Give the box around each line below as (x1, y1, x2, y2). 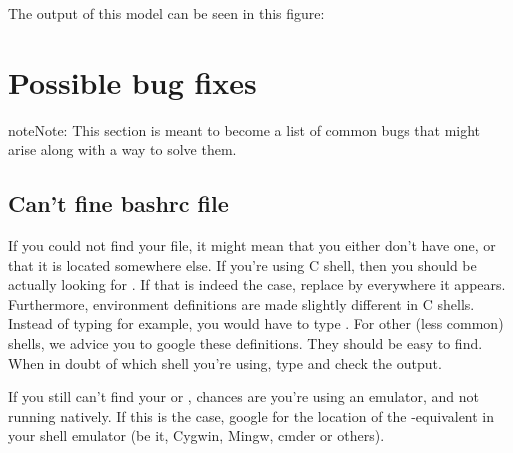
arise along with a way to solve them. (8, 139, 237, 160)
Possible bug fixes (8, 61, 257, 102)
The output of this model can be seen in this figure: (8, 3, 325, 23)
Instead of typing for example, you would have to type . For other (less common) (8, 313, 504, 334)
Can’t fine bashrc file (8, 188, 229, 219)
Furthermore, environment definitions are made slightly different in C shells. (8, 293, 475, 314)
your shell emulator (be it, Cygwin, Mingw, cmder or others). (8, 425, 385, 446)
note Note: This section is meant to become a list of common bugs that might (8, 119, 481, 140)
